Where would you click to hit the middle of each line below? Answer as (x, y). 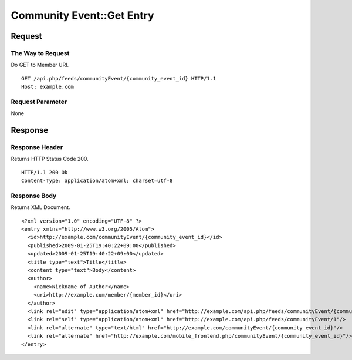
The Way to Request (40, 53)
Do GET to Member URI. (40, 65)
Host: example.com (48, 87)
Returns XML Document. (40, 207)
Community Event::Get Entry (83, 15)
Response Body (34, 196)
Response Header (37, 147)
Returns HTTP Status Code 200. (50, 159)
